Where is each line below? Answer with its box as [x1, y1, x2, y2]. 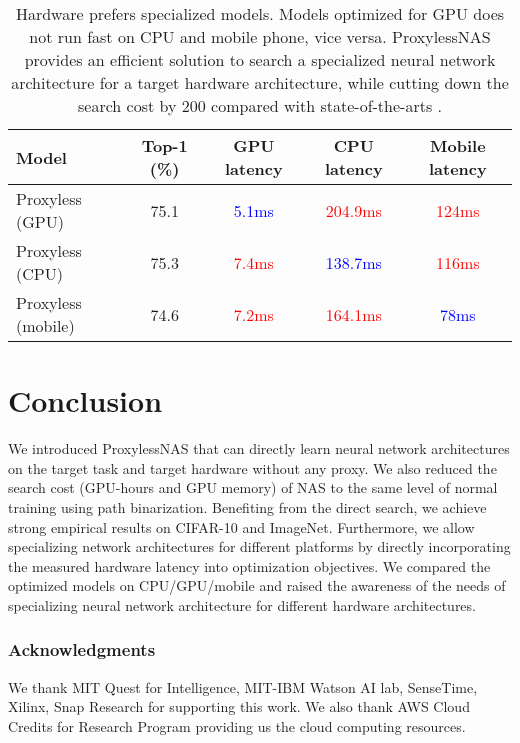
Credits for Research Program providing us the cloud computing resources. [8, 715, 466, 736]
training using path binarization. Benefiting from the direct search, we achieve [8, 496, 487, 517]
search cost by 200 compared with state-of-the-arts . [78, 94, 442, 117]
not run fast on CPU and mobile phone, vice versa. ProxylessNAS [29, 25, 491, 48]
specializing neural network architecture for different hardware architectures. [8, 594, 476, 615]
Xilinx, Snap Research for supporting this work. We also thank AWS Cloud [8, 696, 470, 717]
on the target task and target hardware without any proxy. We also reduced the [8, 457, 497, 478]
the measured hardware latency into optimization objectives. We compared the [8, 555, 491, 576]
